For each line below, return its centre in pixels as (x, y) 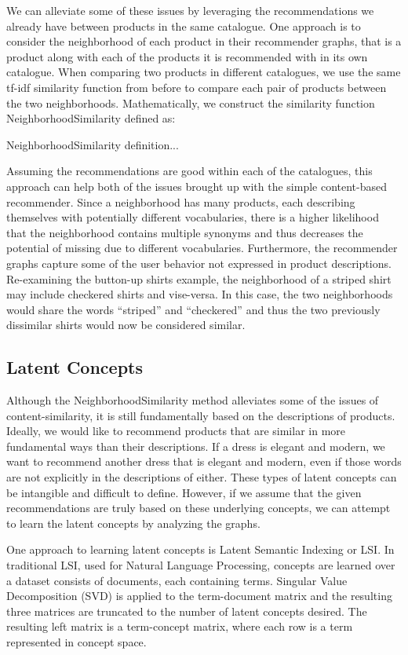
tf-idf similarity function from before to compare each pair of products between (197, 87)
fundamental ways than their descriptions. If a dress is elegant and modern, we (196, 446)
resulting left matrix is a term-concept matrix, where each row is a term (180, 626)
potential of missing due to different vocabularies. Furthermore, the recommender (202, 248)
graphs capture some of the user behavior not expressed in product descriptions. (199, 263)
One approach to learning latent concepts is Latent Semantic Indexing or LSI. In (200, 549)
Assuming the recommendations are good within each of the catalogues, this (189, 171)
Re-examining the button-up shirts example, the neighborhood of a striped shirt (199, 278)
